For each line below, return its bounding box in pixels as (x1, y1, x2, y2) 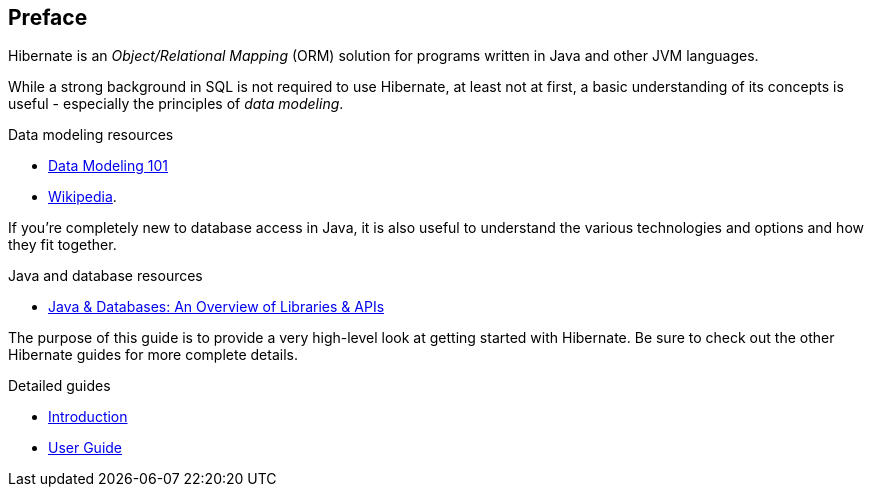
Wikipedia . (48, 188, 117, 206)
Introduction (48, 408, 128, 426)
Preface (8, 5, 88, 30)
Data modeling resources (8, 126, 174, 144)
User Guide (48, 439, 123, 457)
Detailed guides (8, 377, 111, 395)
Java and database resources (8, 267, 203, 285)
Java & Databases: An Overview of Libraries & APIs (48, 298, 385, 316)
